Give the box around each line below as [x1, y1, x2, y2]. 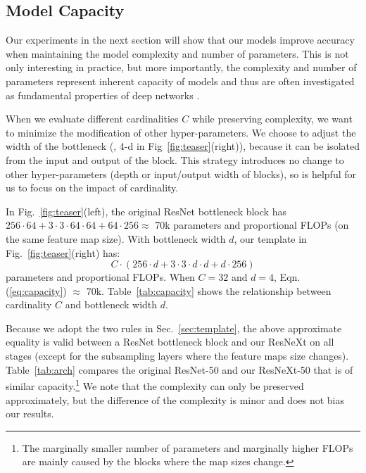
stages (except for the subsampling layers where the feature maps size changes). [6, 348, 349, 363]
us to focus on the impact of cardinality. [6, 180, 179, 195]
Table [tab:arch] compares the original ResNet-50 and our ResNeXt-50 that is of [6, 362, 353, 377]
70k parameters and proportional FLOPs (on [155, 217, 349, 232]
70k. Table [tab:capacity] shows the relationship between [86, 283, 332, 298]
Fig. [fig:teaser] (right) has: [6, 245, 120, 260]
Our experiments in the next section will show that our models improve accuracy [6, 32, 355, 47]
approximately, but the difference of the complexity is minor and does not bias [6, 392, 345, 407]
